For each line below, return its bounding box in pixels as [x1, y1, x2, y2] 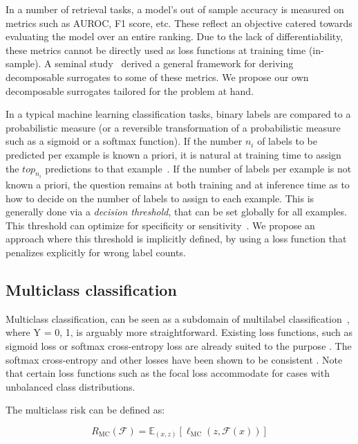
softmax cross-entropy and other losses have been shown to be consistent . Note [6, 352, 343, 366]
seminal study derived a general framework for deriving [55, 56, 294, 71]
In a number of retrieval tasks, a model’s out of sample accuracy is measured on [6, 2, 344, 16]
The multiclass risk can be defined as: [6, 402, 165, 417]
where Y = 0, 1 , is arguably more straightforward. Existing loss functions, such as [6, 325, 352, 339]
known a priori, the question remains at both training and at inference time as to [6, 177, 350, 191]
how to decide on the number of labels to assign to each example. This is [6, 190, 314, 205]
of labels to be [257, 134, 317, 148]
